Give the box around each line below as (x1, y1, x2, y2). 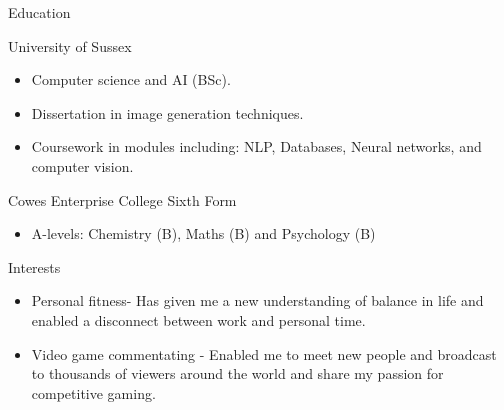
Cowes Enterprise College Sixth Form (8, 189, 237, 210)
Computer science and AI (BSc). (31, 69, 231, 90)
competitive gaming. (31, 382, 156, 403)
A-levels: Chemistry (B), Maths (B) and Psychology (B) (31, 223, 376, 244)
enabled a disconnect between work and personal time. (31, 309, 366, 330)
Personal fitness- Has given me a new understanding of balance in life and (31, 290, 484, 311)
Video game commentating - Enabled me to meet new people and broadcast (31, 343, 497, 364)
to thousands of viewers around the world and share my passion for (31, 363, 444, 384)
